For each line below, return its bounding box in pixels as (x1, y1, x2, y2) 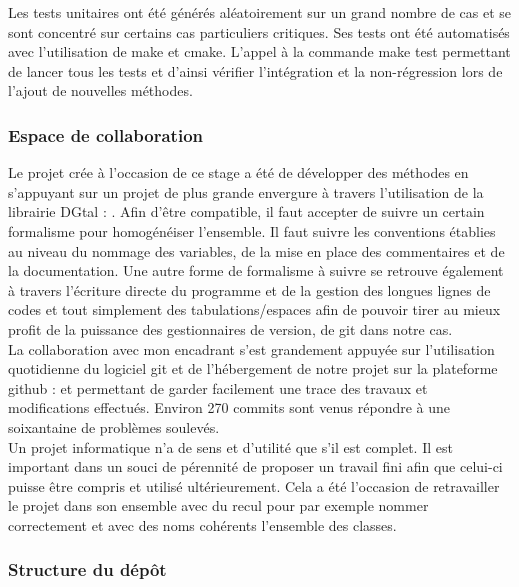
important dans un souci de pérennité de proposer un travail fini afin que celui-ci (8, 456, 503, 477)
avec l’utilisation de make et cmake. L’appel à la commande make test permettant (8, 41, 511, 62)
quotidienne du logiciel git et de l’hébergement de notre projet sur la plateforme (8, 358, 498, 379)
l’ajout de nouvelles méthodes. (8, 80, 193, 101)
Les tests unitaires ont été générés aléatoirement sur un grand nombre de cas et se (8, 2, 512, 22)
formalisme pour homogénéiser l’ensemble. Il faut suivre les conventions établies (8, 220, 496, 241)
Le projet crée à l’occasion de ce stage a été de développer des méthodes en (8, 162, 469, 183)
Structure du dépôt (8, 557, 167, 582)
